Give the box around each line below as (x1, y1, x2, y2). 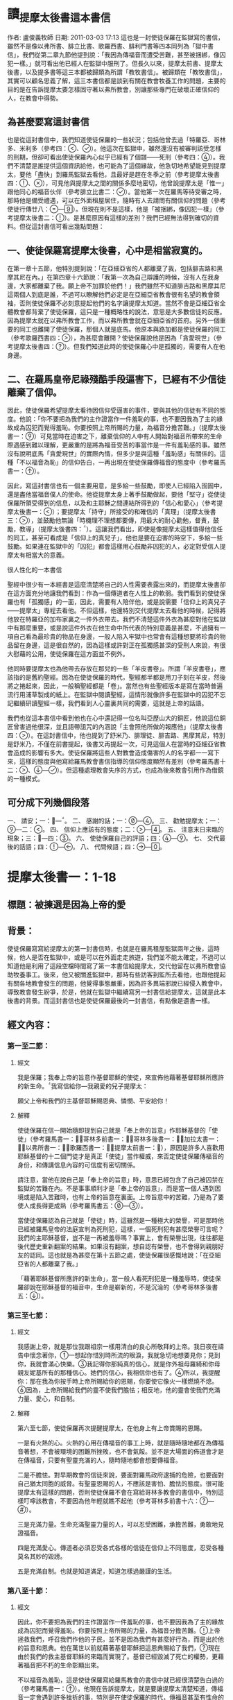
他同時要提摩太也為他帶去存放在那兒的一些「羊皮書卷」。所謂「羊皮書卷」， (7, 664, 220, 673)
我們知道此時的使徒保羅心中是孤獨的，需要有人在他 (79, 343, 225, 351)
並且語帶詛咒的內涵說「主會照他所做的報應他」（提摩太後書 (55, 722, 223, 730)
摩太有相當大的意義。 (7, 551, 68, 559)
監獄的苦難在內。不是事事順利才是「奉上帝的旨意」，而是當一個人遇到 (17, 1184, 215, 1192)
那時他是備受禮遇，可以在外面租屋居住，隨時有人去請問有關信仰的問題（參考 (7, 196, 226, 205)
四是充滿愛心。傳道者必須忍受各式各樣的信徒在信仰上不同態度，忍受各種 (17, 1544, 224, 1552)
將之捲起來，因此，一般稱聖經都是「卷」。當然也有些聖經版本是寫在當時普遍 (7, 681, 223, 690)
